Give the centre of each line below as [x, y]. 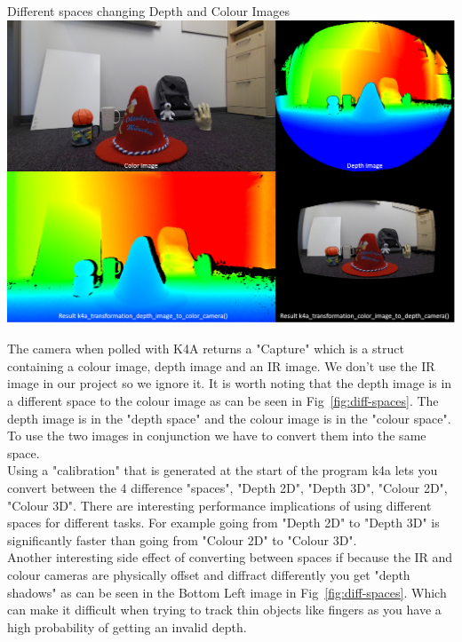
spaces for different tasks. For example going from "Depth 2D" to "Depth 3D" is [223, 523]
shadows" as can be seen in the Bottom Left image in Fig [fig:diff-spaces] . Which [227, 592]
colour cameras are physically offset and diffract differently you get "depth [209, 574]
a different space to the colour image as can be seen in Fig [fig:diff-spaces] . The [223, 401]
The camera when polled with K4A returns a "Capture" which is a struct [206, 349]
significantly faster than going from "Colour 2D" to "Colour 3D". [182, 539]
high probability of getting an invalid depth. [127, 626]
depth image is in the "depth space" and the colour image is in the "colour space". [229, 418]
